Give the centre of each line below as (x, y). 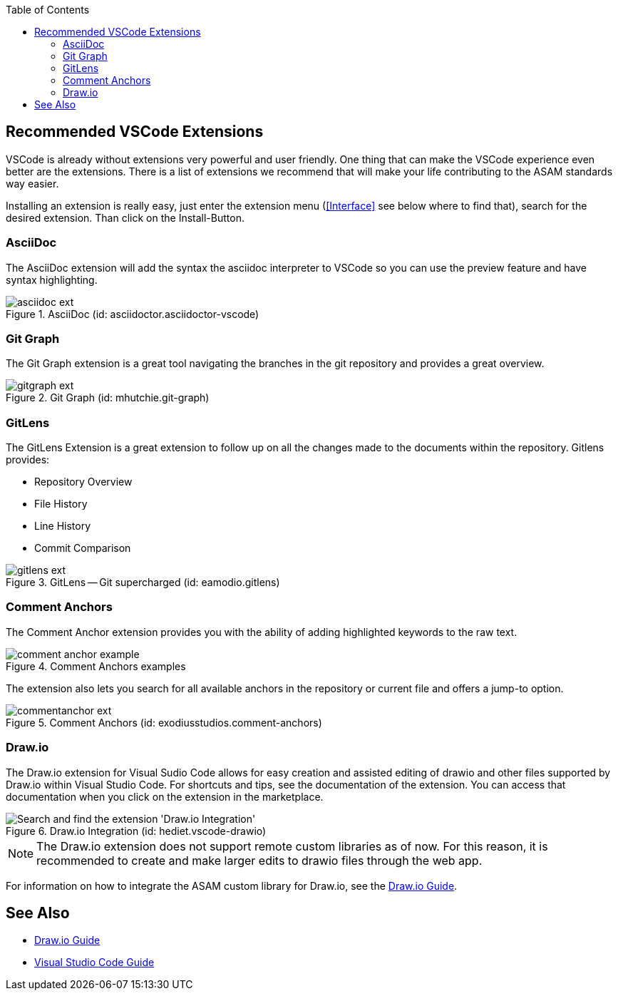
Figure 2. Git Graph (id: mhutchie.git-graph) (108, 398)
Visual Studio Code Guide (94, 962)
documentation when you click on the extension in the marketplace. (165, 796)
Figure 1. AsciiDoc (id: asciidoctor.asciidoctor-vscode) (133, 314)
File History (61, 504)
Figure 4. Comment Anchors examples (96, 666)
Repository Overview (83, 482)
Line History (63, 526)
